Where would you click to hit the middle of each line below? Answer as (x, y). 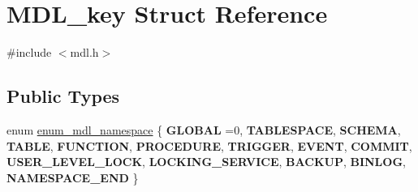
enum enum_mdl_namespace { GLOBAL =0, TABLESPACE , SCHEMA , (204, 129)
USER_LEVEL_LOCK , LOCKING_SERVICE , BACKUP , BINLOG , (206, 162)
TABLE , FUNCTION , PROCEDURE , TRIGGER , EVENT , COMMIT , (209, 145)
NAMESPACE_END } (73, 177)
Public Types (63, 96)
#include (29, 52)
